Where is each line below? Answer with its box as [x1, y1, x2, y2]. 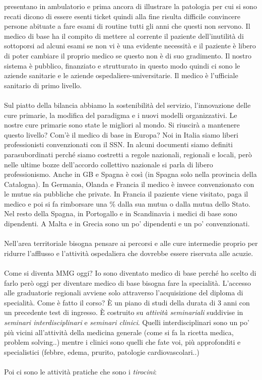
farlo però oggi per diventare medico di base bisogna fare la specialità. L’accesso [4, 277, 251, 288]
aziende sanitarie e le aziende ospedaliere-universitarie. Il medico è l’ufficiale [4, 70, 238, 81]
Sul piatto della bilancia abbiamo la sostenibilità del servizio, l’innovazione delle [4, 99, 251, 110]
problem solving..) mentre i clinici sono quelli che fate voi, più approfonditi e [4, 337, 241, 347]
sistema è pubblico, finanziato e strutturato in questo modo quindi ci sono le [4, 60, 240, 71]
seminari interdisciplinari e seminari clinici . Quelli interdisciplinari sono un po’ [4, 317, 249, 327]
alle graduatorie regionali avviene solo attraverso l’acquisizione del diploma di [4, 287, 243, 298]
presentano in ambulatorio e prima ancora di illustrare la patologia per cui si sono [4, 1, 257, 11]
